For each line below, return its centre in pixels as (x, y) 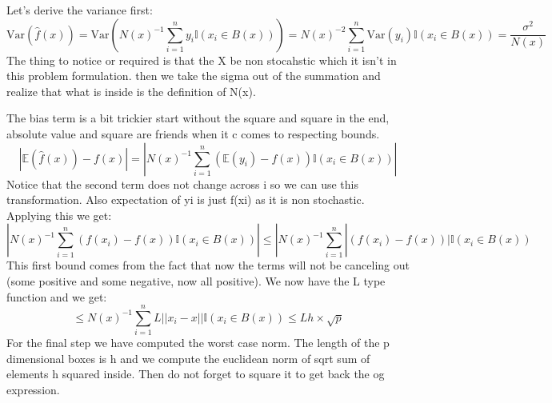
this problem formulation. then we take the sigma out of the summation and (194, 76)
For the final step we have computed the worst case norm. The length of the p (198, 343)
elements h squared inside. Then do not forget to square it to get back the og (196, 374)
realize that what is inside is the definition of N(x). (131, 91)
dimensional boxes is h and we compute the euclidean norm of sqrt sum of (188, 358)
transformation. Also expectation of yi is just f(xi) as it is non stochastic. (186, 200)
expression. (33, 390)
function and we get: (57, 296)
